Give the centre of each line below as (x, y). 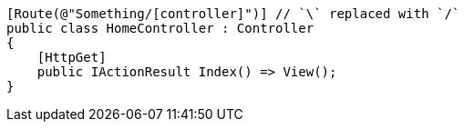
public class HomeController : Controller (160, 28)
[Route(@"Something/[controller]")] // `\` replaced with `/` (233, 14)
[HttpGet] (72, 57)
